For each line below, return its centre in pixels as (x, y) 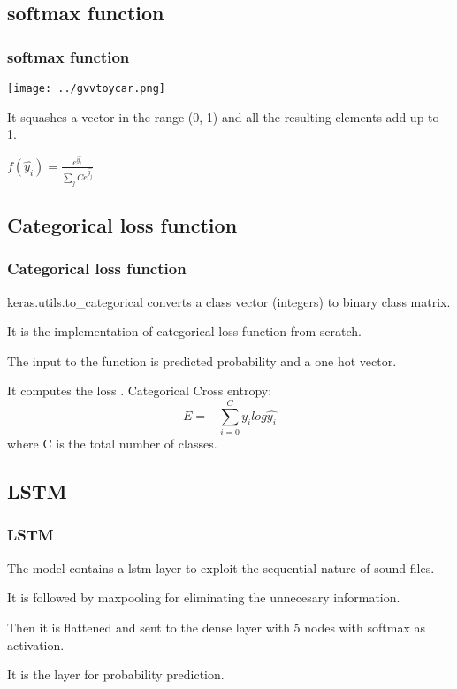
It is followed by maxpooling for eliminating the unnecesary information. (204, 597)
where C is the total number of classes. (112, 444)
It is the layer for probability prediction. (116, 674)
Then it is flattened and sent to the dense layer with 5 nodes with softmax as (216, 627)
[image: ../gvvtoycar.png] (86, 88)
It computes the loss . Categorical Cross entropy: (140, 390)
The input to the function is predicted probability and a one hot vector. (202, 360)
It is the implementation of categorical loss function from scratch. (184, 331)
